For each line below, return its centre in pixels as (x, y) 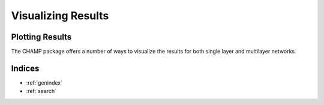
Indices (25, 68)
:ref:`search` (41, 91)
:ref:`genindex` (44, 82)
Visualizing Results (60, 16)
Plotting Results (41, 37)
